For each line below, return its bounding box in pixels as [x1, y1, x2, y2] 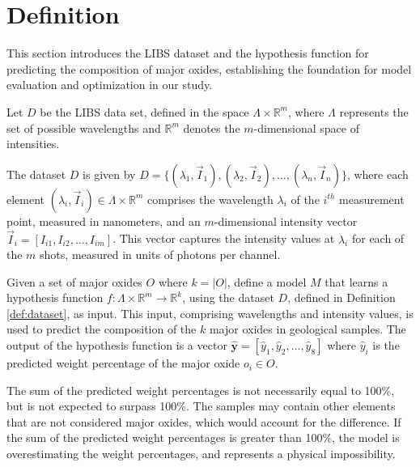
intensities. [6, 135, 60, 152]
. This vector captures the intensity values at [112, 230, 335, 247]
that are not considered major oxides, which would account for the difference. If [6, 413, 401, 430]
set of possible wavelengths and [6, 119, 161, 136]
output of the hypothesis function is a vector [6, 337, 227, 354]
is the [372, 337, 400, 354]
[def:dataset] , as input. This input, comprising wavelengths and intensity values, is [6, 304, 414, 321]
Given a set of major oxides [6, 273, 142, 290]
